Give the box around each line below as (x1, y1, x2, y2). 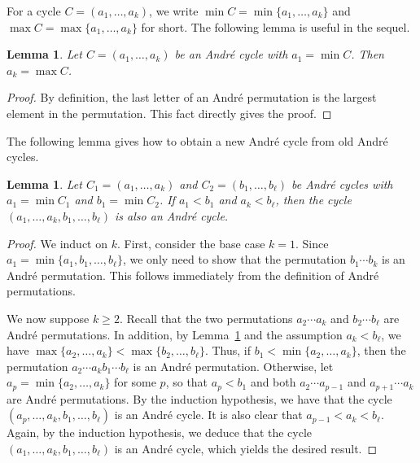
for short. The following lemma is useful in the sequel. (141, 18, 410, 35)
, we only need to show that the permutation (122, 251, 347, 268)
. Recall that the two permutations (119, 309, 293, 326)
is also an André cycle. (115, 207, 229, 224)
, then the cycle (275, 191, 352, 208)
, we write (149, 2, 199, 19)
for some (114, 373, 156, 391)
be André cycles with (291, 175, 393, 192)
